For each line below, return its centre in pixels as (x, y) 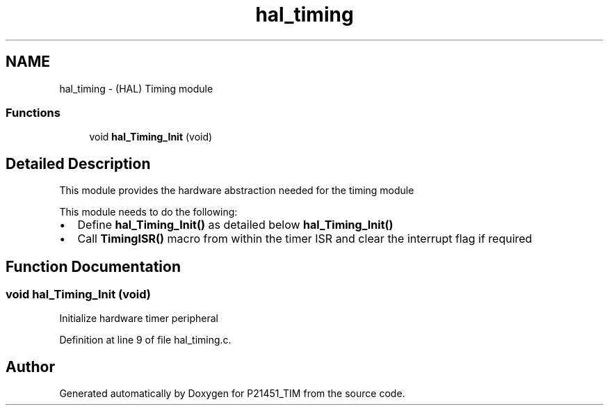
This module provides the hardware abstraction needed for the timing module (237, 191)
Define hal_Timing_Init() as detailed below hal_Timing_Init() (235, 225)
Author (30, 366)
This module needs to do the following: (148, 212)
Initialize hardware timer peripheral (139, 319)
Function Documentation (93, 266)
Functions (33, 112)
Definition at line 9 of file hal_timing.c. (145, 340)
